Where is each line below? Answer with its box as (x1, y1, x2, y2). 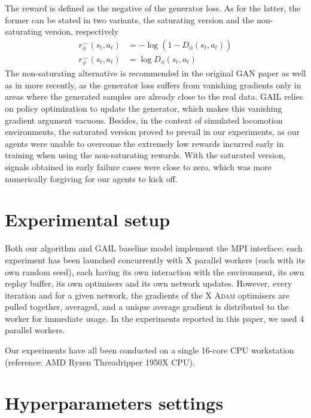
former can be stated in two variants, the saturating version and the (5, 13, 254, 26)
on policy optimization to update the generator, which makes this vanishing (5, 102, 282, 115)
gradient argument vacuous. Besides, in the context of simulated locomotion (5, 113, 283, 126)
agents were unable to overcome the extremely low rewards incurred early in (5, 137, 284, 149)
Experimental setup (5, 207, 170, 232)
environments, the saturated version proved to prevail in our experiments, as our (5, 125, 300, 138)
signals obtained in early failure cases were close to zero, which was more (5, 161, 272, 173)
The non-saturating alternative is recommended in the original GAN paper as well (5, 67, 306, 79)
